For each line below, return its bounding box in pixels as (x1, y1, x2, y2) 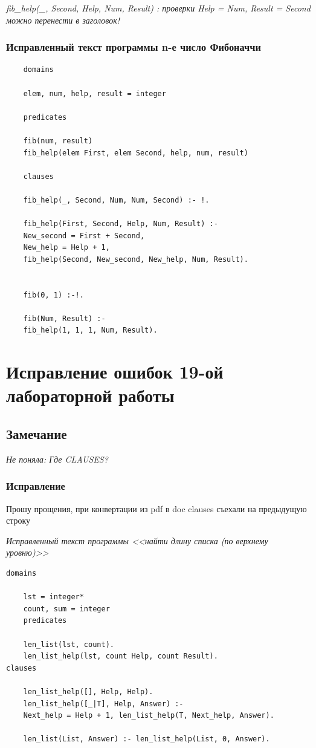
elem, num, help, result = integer (23, 89, 166, 98)
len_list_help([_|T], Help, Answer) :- (23, 699, 184, 708)
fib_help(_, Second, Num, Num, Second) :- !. (23, 195, 210, 204)
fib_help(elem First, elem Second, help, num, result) (23, 148, 248, 157)
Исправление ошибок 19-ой (6, 359, 224, 384)
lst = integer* (23, 593, 84, 602)
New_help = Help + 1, (23, 243, 110, 252)
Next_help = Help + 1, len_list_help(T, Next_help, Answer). (23, 711, 274, 720)
